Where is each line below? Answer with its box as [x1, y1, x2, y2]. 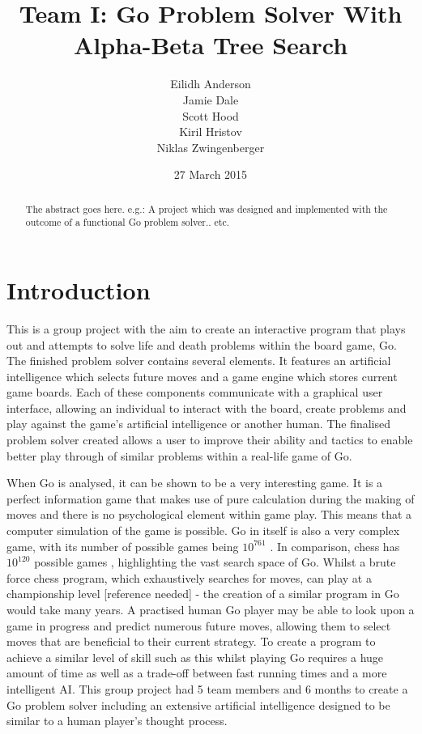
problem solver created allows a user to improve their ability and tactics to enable [6, 431, 413, 448]
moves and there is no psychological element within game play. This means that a [6, 506, 412, 523]
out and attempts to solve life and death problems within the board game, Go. [6, 336, 397, 353]
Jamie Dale [182, 91, 239, 108]
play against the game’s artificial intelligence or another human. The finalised [6, 415, 391, 432]
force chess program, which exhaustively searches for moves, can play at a [6, 569, 372, 586]
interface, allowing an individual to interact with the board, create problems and [6, 399, 407, 416]
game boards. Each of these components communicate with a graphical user [6, 384, 383, 401]
